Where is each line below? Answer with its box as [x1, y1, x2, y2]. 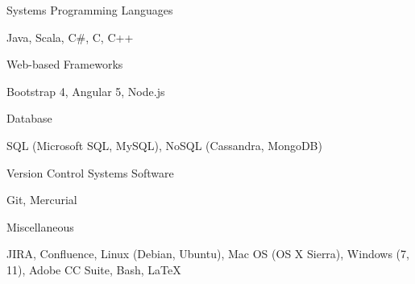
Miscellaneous [6, 218, 74, 235]
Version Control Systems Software [6, 164, 174, 181]
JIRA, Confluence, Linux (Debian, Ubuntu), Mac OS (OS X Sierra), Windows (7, [6, 245, 409, 262]
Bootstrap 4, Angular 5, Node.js [6, 82, 165, 99]
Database [6, 110, 52, 127]
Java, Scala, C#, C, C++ [6, 28, 134, 45]
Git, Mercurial [6, 191, 77, 208]
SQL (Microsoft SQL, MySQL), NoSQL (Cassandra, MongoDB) [6, 136, 322, 153]
